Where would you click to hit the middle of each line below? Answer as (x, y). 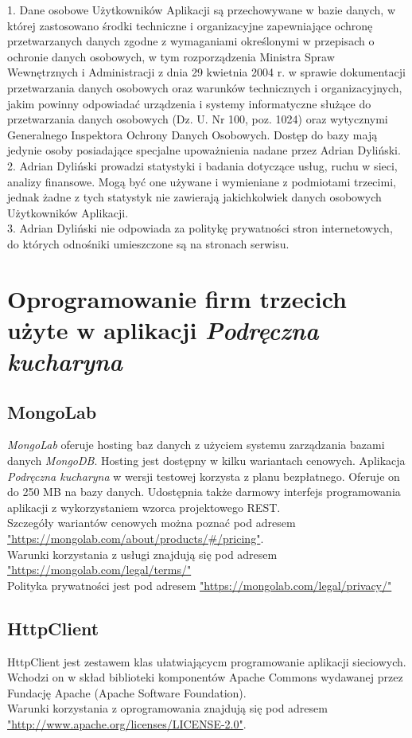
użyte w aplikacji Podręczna (163, 330)
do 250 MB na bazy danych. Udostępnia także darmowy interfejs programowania (204, 492)
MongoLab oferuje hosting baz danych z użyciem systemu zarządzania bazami (196, 445)
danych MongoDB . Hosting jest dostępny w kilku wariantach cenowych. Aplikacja (206, 461)
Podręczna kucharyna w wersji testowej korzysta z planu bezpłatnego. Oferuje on (204, 476)
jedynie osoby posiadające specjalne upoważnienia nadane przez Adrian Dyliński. (204, 150)
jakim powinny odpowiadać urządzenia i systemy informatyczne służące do (189, 103)
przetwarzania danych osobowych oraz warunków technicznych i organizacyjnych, (205, 87)
